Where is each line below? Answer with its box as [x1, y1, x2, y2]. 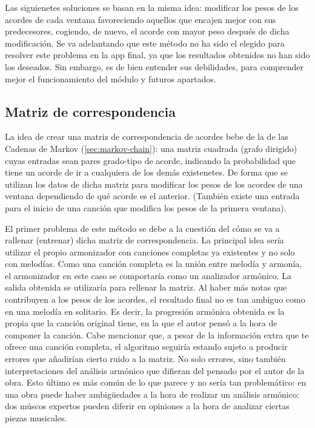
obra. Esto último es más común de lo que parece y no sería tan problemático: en [5, 376, 307, 389]
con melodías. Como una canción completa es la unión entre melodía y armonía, [5, 257, 302, 270]
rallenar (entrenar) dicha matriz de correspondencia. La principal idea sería [5, 234, 284, 246]
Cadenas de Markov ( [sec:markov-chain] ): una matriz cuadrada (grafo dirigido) [5, 142, 297, 154]
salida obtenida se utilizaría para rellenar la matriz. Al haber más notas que [5, 281, 287, 294]
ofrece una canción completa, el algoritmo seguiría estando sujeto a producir [5, 340, 288, 353]
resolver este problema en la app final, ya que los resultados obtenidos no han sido [5, 48, 310, 61]
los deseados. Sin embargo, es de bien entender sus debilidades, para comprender [5, 60, 304, 73]
